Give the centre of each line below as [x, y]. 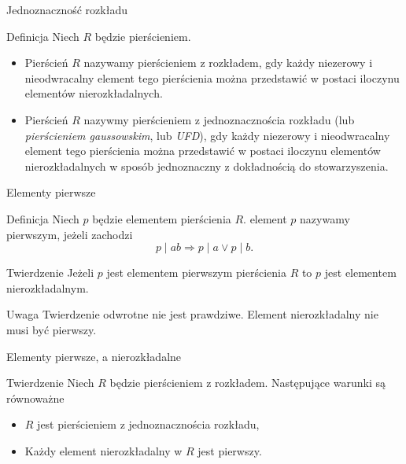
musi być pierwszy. [52, 329]
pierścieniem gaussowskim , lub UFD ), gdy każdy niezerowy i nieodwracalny [207, 135]
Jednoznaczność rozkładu [67, 9]
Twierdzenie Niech [50, 383]
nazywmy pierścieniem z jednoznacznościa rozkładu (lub [219, 119]
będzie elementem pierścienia [162, 218]
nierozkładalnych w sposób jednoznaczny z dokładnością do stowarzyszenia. [207, 166]
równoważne [35, 398]
